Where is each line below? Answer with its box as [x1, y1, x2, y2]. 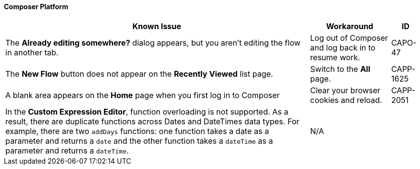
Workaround [326, 21, 373, 31]
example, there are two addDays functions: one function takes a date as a [5, 126, 269, 136]
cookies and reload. [310, 95, 382, 105]
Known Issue [132, 21, 182, 31]
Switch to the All [310, 64, 370, 74]
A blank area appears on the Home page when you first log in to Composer [5, 90, 280, 100]
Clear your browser [310, 85, 381, 95]
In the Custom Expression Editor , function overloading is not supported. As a [5, 106, 288, 117]
